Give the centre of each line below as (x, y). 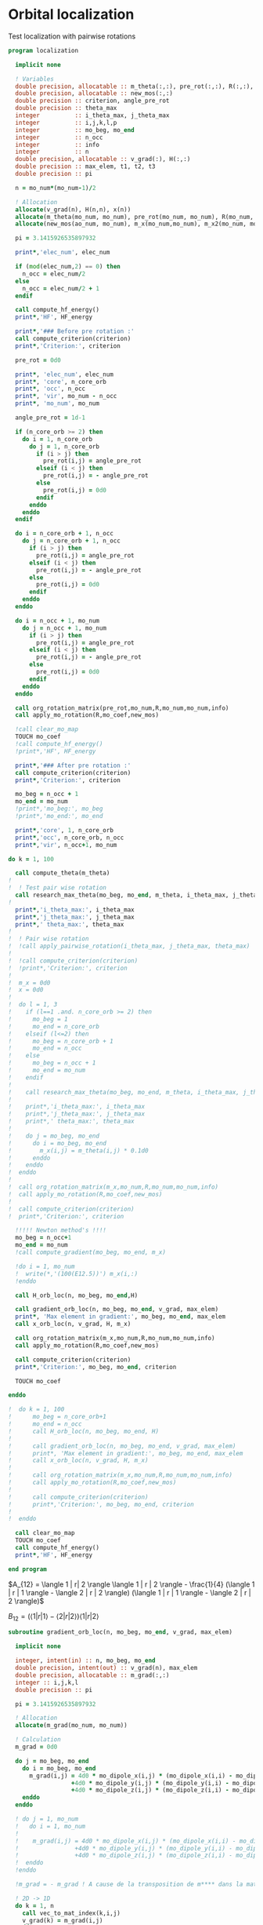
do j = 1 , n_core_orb (64, 446)
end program (27, 1569)
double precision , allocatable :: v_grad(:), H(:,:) (103, 159)
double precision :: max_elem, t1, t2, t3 (85, 166)
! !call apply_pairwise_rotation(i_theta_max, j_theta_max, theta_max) (129, 946)
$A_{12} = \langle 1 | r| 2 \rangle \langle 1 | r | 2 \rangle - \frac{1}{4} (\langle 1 (131, 1584)
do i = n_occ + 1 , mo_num (58, 621)
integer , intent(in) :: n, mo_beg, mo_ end (85, 1661)
